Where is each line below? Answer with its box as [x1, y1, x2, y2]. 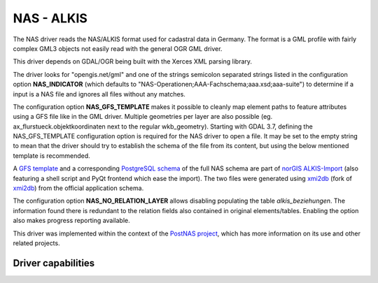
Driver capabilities [13, 257, 95, 269]
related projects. [13, 238, 60, 247]
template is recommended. [13, 151, 90, 160]
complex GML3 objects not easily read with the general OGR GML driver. [13, 44, 223, 52]
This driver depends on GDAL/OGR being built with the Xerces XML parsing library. [13, 57, 252, 66]
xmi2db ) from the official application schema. [13, 184, 144, 192]
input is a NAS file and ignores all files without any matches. [13, 89, 185, 98]
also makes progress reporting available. [13, 217, 131, 225]
